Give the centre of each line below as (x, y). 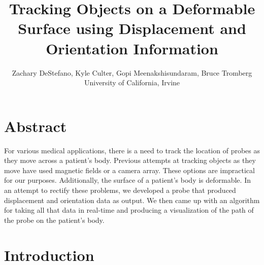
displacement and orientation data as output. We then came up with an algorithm (132, 200)
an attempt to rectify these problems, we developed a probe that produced (120, 190)
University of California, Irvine (132, 82)
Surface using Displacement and (132, 28)
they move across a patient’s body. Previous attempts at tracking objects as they (130, 160)
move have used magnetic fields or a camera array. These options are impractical (129, 170)
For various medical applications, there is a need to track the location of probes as (132, 150)
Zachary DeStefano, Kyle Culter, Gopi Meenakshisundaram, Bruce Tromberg (132, 72)
